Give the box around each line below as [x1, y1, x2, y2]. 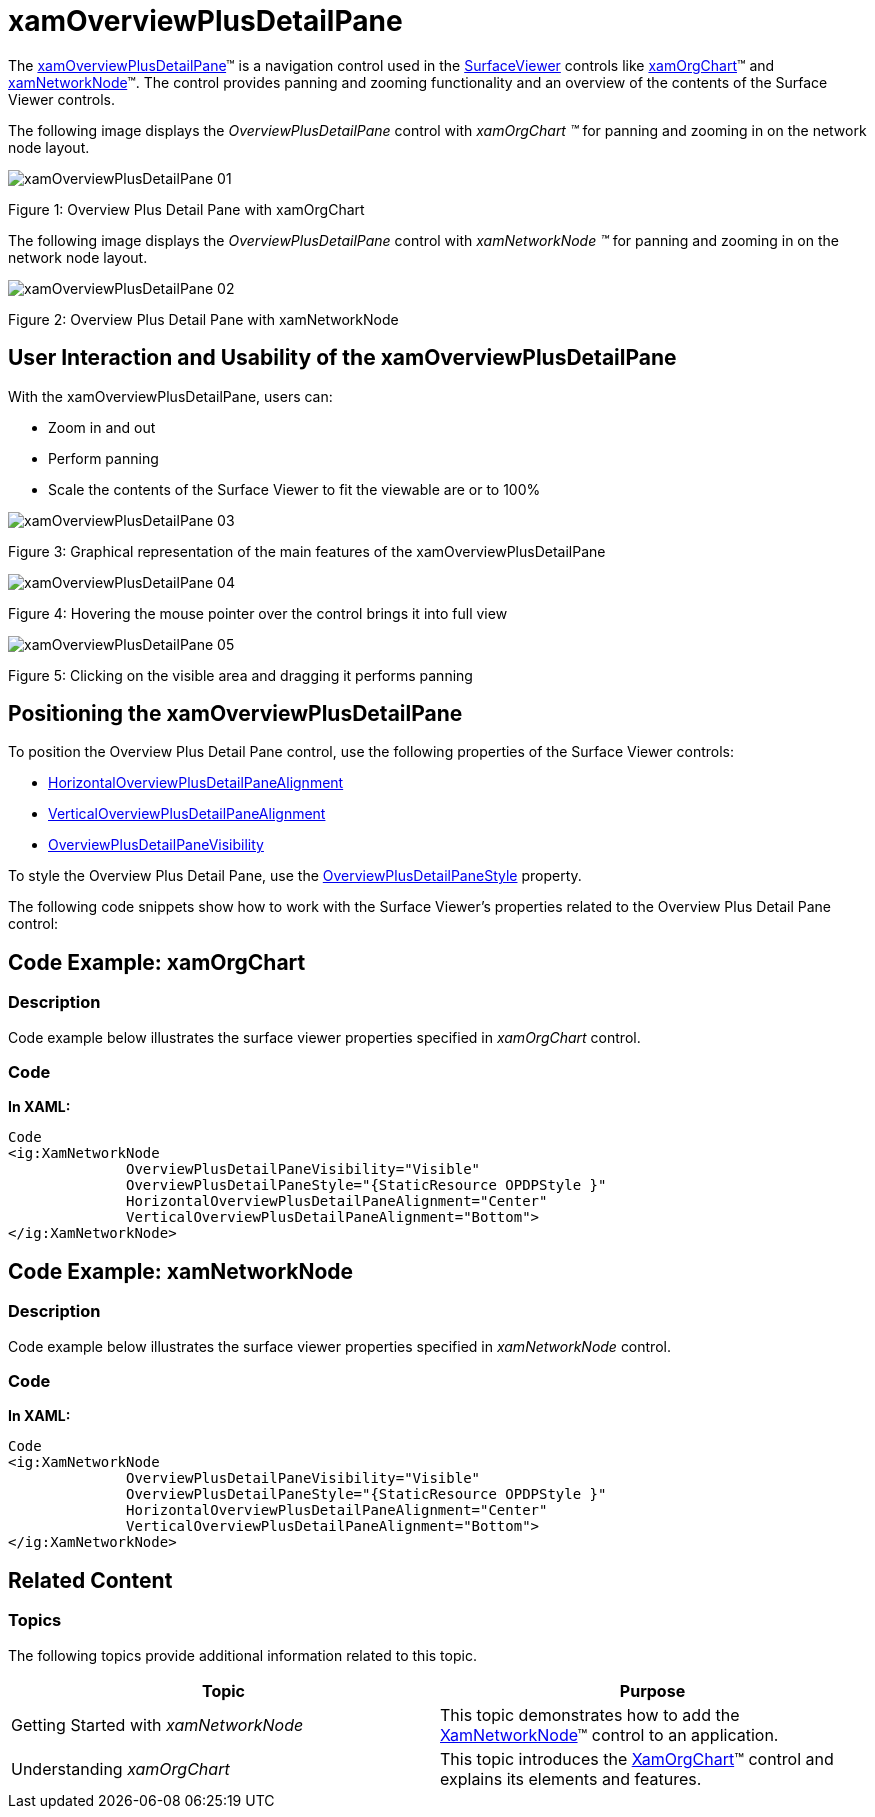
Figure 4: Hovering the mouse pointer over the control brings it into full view [8, 604, 508, 622]
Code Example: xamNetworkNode [8, 1258, 354, 1284]
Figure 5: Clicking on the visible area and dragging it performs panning [8, 666, 473, 684]
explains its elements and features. [440, 1768, 702, 1789]
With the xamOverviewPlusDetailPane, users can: [8, 387, 333, 405]
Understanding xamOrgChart [11, 1758, 230, 1779]
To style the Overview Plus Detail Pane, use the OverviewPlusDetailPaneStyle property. [8, 867, 582, 885]
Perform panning [48, 449, 159, 467]
